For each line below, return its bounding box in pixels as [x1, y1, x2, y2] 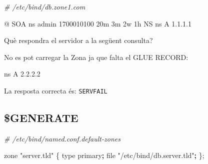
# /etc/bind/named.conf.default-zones [4, 133, 120, 143]
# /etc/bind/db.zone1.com [4, 1, 85, 11]
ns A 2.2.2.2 [4, 68, 40, 79]
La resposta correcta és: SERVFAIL [4, 85, 107, 95]
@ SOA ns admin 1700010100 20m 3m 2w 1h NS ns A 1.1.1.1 [4, 18, 192, 28]
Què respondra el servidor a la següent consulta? [4, 35, 153, 45]
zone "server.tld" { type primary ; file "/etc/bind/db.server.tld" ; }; [4, 150, 204, 160]
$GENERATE [4, 110, 78, 125]
